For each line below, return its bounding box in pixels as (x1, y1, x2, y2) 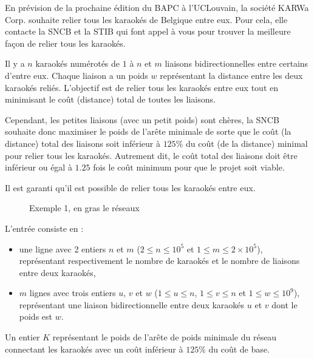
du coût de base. (208, 342, 270, 355)
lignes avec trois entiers (29, 286, 116, 299)
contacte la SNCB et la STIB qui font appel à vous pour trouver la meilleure (5, 25, 291, 38)
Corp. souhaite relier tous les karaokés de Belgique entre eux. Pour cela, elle (5, 13, 288, 25)
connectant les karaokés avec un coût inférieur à (5, 342, 183, 355)
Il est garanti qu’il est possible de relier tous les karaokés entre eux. (5, 181, 256, 194)
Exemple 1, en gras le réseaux (29, 201, 140, 214)
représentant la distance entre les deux (160, 69, 303, 81)
